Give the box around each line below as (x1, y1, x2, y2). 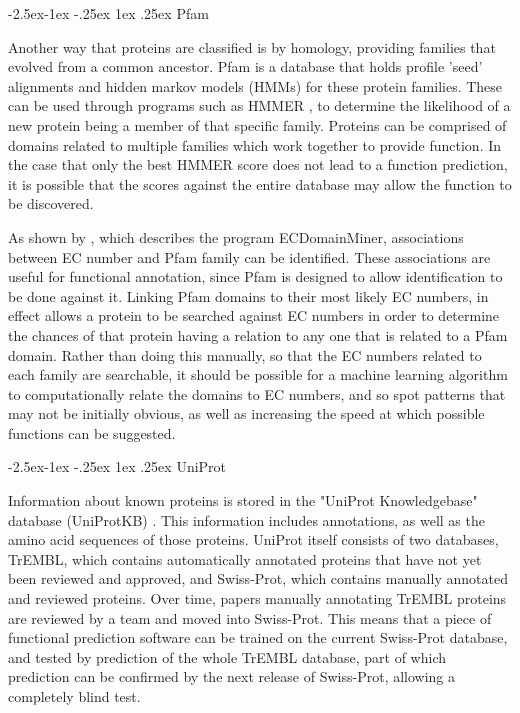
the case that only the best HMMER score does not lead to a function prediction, (8, 154, 508, 175)
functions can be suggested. (8, 422, 176, 443)
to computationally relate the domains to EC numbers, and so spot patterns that (8, 383, 506, 404)
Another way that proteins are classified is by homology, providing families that (8, 36, 496, 57)
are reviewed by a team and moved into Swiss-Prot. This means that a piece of (8, 607, 492, 628)
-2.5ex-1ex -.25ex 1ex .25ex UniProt (8, 456, 227, 477)
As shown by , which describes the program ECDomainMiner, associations (8, 226, 464, 247)
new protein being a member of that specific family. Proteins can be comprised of (8, 114, 507, 135)
